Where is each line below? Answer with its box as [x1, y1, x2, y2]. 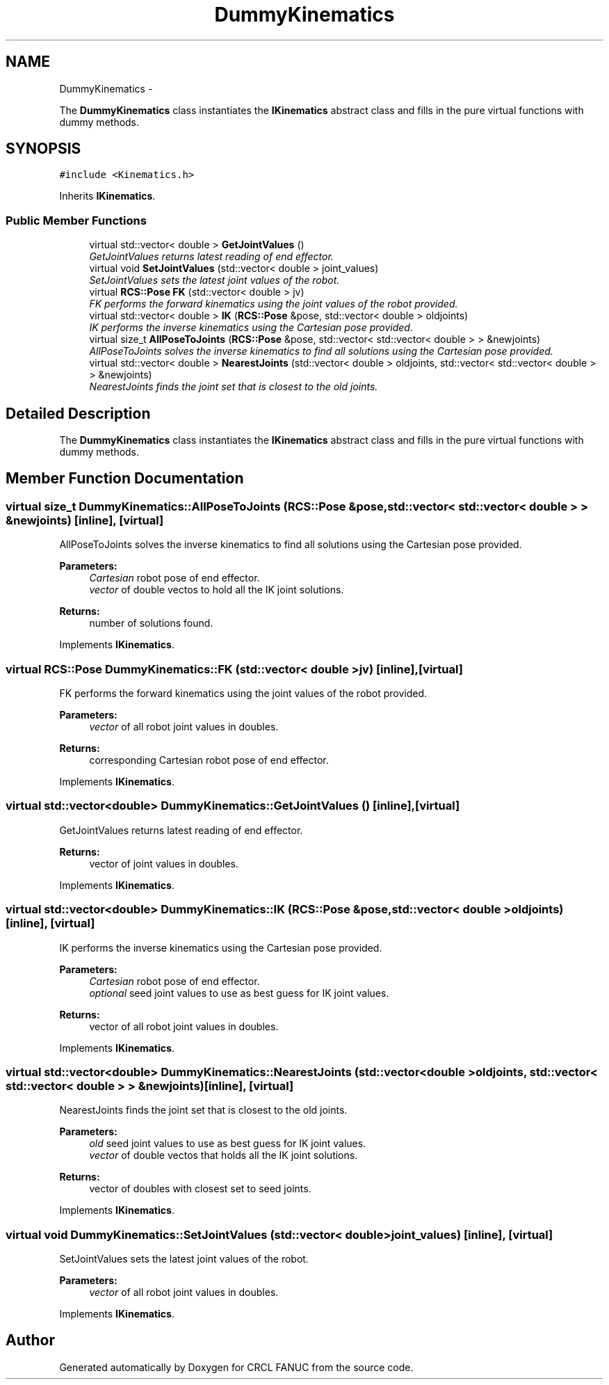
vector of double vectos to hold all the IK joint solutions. [89, 584, 344, 596]
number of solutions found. [89, 617, 213, 630]
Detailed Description [6, 404, 151, 422]
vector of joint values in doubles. [89, 857, 238, 870]
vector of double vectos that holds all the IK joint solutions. [89, 1149, 358, 1162]
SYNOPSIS [6, 140, 81, 158]
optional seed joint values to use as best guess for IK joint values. [89, 986, 389, 999]
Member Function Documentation [6, 470, 244, 488]
